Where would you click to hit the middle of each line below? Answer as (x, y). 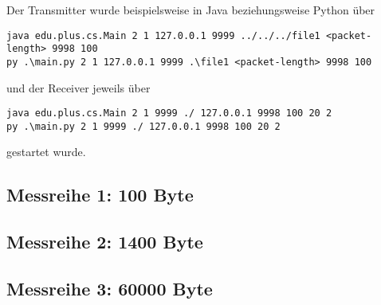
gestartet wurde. (46, 152)
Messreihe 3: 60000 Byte (110, 289)
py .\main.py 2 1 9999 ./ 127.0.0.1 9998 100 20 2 (143, 126)
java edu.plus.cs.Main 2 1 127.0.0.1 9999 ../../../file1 (163, 35)
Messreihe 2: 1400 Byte (105, 242)
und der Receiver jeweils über (79, 87)
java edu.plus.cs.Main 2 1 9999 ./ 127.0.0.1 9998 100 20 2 (169, 113)
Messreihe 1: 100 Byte (100, 195)
